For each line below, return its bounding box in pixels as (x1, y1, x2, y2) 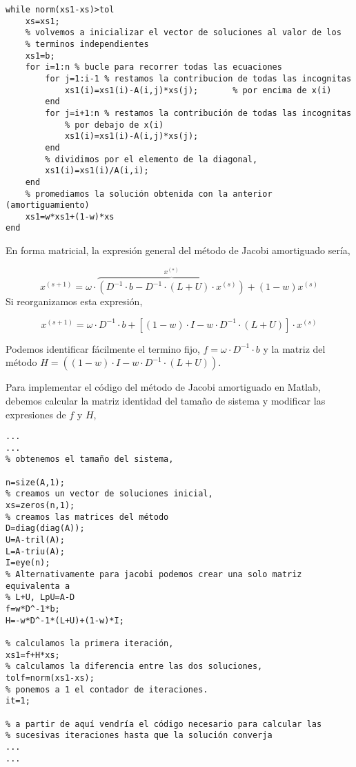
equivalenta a (6, 581, 70, 591)
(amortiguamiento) (6, 200, 90, 211)
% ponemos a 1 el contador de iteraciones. (6, 684, 208, 695)
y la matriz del (263, 341, 326, 356)
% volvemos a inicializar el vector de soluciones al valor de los (25, 28, 342, 38)
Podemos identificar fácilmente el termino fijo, (6, 341, 200, 356)
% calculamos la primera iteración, (6, 638, 174, 648)
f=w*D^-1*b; (6, 604, 60, 614)
